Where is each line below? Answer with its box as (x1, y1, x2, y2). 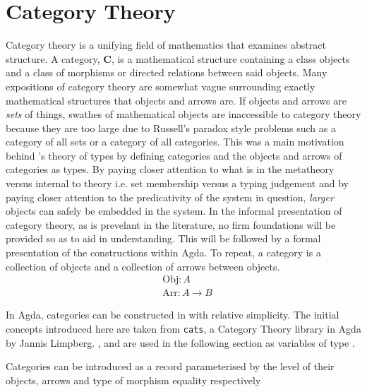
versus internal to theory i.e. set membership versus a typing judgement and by (6, 176, 349, 191)
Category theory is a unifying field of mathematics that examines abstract (6, 37, 326, 52)
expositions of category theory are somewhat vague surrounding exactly (6, 78, 315, 93)
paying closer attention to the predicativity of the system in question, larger (6, 189, 334, 204)
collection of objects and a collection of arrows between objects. (6, 259, 280, 273)
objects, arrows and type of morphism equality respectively (6, 372, 261, 387)
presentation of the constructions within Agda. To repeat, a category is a (6, 245, 321, 260)
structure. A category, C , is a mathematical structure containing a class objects (6, 51, 350, 66)
